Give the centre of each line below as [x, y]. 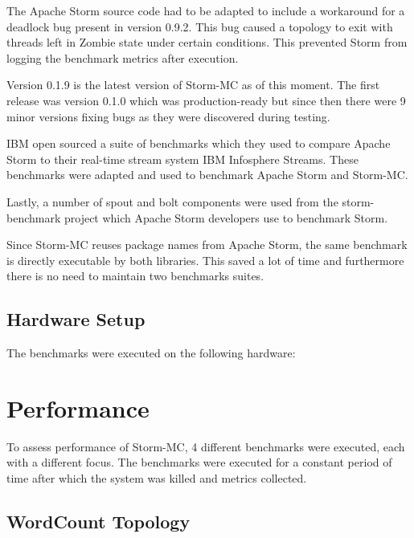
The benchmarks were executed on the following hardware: [151, 353]
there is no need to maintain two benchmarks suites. [135, 276]
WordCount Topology [98, 521]
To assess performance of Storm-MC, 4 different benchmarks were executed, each [206, 446]
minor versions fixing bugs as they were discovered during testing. [168, 116]
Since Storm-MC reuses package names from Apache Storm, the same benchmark [207, 245]
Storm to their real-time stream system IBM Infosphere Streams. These [182, 159]
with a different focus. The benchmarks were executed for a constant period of [199, 462]
